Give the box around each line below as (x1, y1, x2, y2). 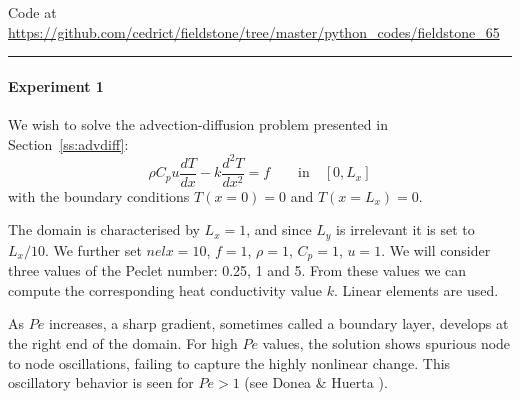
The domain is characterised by (8, 219, 200, 240)
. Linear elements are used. (333, 279, 499, 300)
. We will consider (381, 239, 491, 260)
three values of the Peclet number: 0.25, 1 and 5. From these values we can (8, 260, 467, 281)
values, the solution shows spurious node (262, 333, 511, 354)
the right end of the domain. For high (8, 333, 238, 354)
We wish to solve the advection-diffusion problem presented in (8, 113, 388, 134)
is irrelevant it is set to (336, 219, 475, 240)
